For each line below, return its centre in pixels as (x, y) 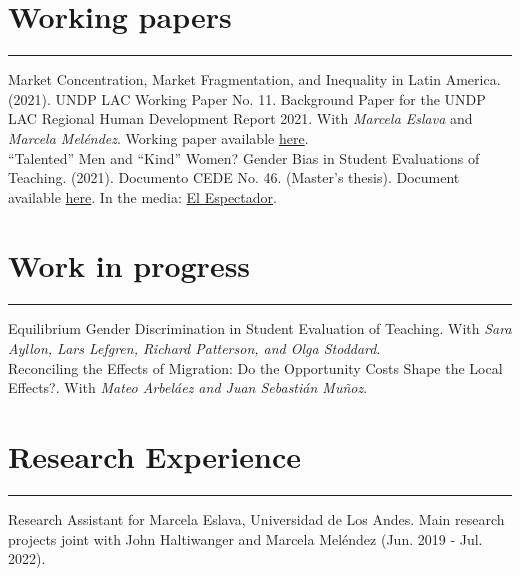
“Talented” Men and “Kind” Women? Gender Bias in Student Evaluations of (244, 157)
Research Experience (154, 455)
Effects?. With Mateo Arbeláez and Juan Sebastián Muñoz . (188, 387)
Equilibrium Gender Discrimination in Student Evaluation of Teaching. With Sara (260, 328)
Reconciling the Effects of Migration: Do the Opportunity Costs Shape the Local (255, 367)
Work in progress (129, 265)
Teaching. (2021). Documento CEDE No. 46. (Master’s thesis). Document (234, 177)
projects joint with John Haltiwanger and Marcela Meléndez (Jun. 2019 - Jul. (245, 538)
